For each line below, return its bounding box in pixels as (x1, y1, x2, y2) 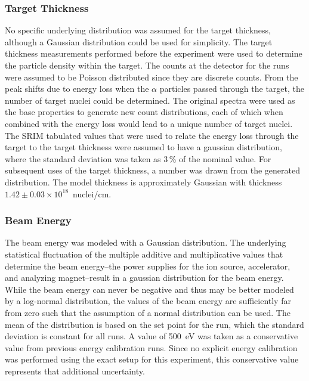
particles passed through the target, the (159, 82, 304, 95)
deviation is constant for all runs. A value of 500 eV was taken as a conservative (5, 330, 298, 342)
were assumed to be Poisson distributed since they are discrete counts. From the (5, 70, 298, 83)
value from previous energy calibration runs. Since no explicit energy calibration (5, 341, 298, 354)
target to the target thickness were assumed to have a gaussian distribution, (5, 141, 282, 153)
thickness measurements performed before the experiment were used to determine (5, 47, 302, 60)
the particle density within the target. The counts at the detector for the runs (5, 59, 289, 71)
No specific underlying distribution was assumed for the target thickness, (5, 24, 271, 36)
